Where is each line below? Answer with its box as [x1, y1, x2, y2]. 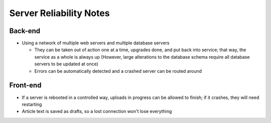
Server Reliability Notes [9, 8, 110, 19]
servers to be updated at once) [34, 61, 99, 67]
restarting [22, 101, 42, 107]
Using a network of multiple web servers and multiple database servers [22, 40, 170, 46]
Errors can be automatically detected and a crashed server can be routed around [34, 68, 202, 74]
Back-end [9, 27, 41, 35]
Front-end [9, 81, 42, 90]
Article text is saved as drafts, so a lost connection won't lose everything [22, 108, 172, 114]
